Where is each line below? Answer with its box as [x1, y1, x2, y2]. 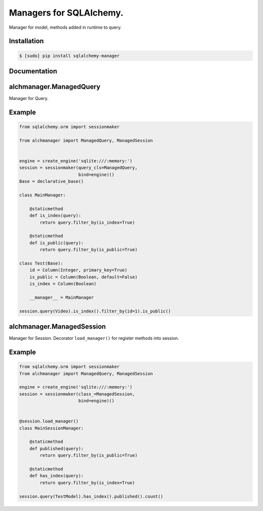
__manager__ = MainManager [29, 295, 94, 300]
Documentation [9, 67, 57, 75]
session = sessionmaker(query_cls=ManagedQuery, [19, 165, 138, 171]
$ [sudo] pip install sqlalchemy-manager [19, 53, 120, 59]
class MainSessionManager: [19, 425, 84, 431]
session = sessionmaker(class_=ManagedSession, [19, 391, 135, 397]
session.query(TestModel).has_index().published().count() [19, 493, 163, 499]
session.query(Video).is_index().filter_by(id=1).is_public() [19, 308, 171, 314]
